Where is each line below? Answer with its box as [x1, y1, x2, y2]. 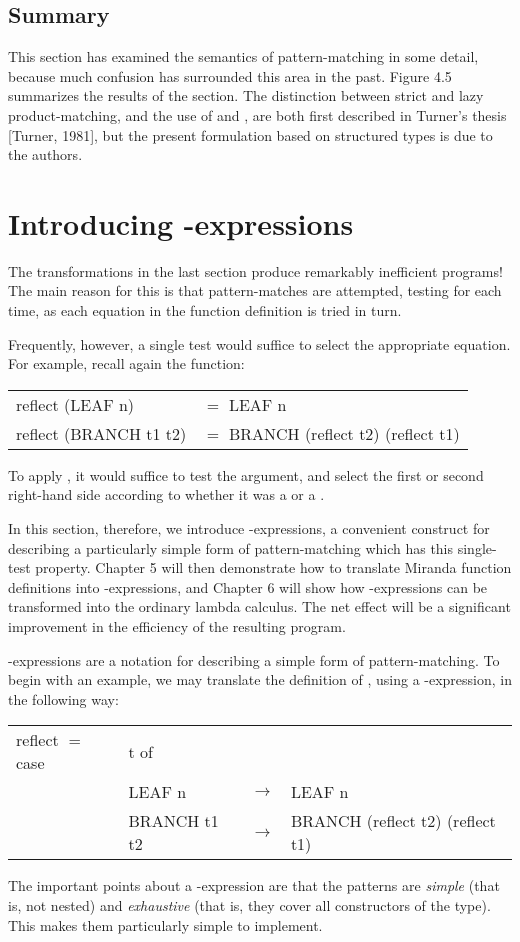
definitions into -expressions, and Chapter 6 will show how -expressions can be [8, 576, 488, 597]
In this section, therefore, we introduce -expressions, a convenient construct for [8, 518, 490, 539]
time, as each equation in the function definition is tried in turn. [8, 300, 402, 321]
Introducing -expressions [8, 202, 354, 243]
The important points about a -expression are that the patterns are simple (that [8, 875, 500, 896]
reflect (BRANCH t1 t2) [16, 421, 187, 445]
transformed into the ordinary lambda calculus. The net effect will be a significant [8, 596, 511, 617]
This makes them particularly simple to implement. [8, 914, 323, 935]
